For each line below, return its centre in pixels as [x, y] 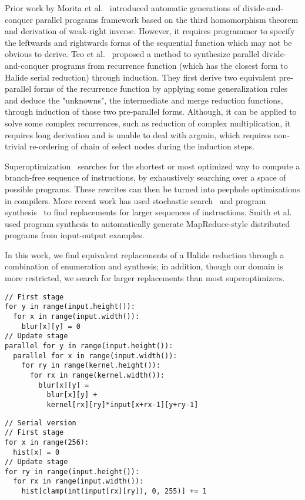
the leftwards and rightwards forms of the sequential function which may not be [148, 42]
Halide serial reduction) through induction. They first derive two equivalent [140, 77]
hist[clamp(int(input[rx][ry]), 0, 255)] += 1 [114, 491]
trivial [16, 146]
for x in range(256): [47, 442]
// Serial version [41, 423]
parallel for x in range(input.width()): [95, 356]
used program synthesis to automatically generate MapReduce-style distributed [148, 223]
